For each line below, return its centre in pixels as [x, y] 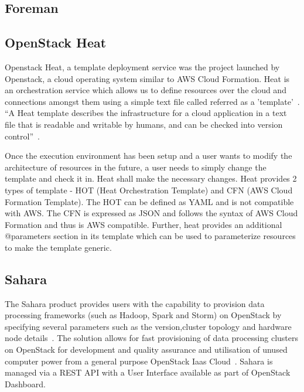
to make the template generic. [58, 247]
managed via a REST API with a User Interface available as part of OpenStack [148, 372]
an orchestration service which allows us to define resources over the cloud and [146, 90]
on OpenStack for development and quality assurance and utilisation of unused [146, 350]
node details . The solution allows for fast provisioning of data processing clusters [151, 338]
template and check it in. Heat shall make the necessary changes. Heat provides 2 [151, 178]
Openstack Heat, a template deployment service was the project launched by [142, 67]
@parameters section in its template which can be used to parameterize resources [150, 236]
